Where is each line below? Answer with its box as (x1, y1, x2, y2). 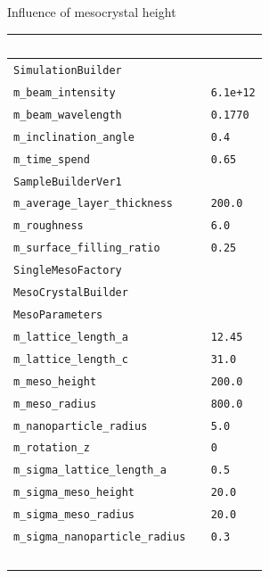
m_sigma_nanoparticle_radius (13, 531, 186, 544)
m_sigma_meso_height (13, 486, 135, 500)
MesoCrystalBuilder (13, 286, 128, 300)
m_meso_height (13, 375, 97, 388)
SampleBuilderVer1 (13, 175, 122, 188)
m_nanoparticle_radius (13, 419, 148, 433)
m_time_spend (13, 153, 90, 166)
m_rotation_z (13, 442, 90, 455)
